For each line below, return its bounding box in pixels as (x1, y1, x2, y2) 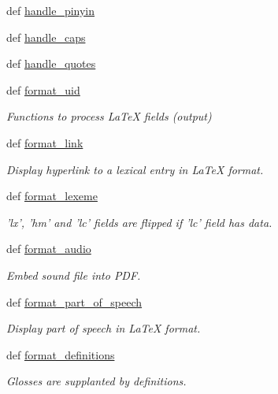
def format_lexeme (6, 188, 98, 204)
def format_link (6, 134, 83, 151)
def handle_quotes (6, 55, 96, 72)
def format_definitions (6, 346, 115, 362)
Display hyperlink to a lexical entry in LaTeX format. (6, 161, 264, 177)
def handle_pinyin (6, 2, 95, 18)
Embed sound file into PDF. (6, 266, 141, 283)
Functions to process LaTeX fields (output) (6, 108, 212, 125)
